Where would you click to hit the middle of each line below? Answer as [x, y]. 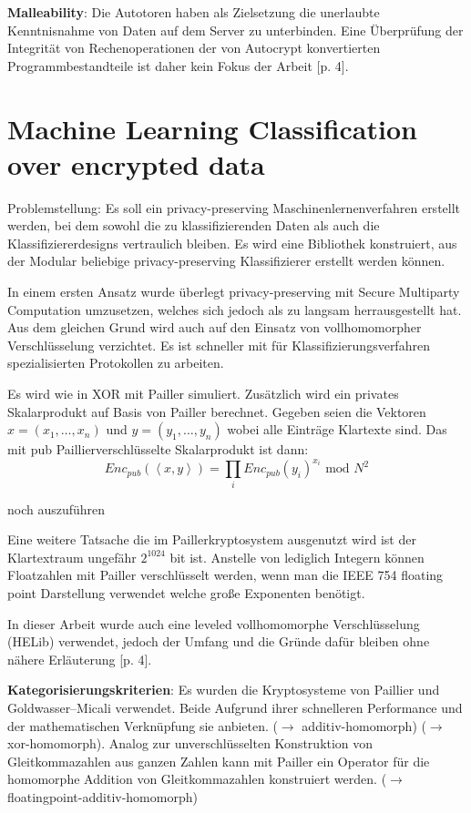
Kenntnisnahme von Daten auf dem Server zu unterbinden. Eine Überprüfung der [235, 30]
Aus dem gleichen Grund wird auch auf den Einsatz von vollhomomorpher [215, 327]
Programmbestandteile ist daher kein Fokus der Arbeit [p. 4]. [178, 65]
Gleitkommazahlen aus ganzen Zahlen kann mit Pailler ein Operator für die [219, 761]
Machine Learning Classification [212, 128]
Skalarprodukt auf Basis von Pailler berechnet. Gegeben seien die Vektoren [217, 411]
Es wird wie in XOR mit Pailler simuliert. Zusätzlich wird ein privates [203, 394]
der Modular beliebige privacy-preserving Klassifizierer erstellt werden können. [226, 261]
